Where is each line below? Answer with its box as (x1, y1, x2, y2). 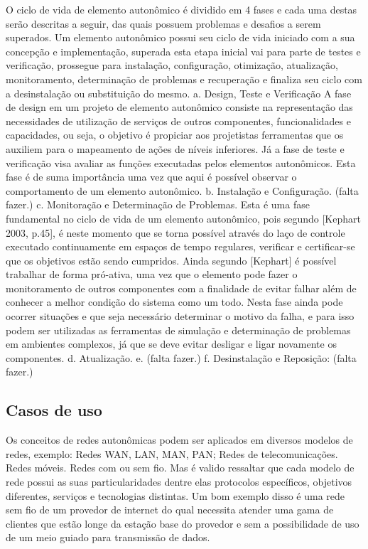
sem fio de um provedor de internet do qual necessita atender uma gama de (6, 502, 334, 517)
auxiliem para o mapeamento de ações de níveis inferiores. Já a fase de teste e (6, 141, 345, 156)
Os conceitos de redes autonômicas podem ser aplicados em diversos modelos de (6, 432, 353, 447)
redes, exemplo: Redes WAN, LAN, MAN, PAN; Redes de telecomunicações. (6, 446, 338, 461)
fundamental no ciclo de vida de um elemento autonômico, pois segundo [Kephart (6, 210, 361, 225)
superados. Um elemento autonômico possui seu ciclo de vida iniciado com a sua (6, 30, 355, 45)
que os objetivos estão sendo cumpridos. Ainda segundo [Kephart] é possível (6, 252, 337, 267)
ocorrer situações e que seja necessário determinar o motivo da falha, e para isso (6, 309, 355, 324)
